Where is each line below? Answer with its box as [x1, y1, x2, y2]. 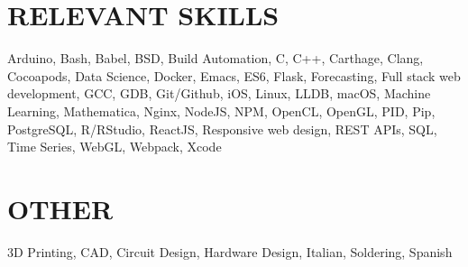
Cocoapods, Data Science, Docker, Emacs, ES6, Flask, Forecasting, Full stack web [7, 66, 461, 85]
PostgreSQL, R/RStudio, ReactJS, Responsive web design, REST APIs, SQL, [7, 119, 437, 138]
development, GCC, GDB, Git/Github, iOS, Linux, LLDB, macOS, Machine [7, 84, 431, 103]
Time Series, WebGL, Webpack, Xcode [7, 137, 222, 156]
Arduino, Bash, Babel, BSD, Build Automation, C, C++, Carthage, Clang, [7, 49, 424, 68]
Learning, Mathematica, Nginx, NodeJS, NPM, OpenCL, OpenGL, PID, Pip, [7, 101, 436, 120]
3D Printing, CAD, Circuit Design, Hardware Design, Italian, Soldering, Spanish [7, 242, 453, 261]
